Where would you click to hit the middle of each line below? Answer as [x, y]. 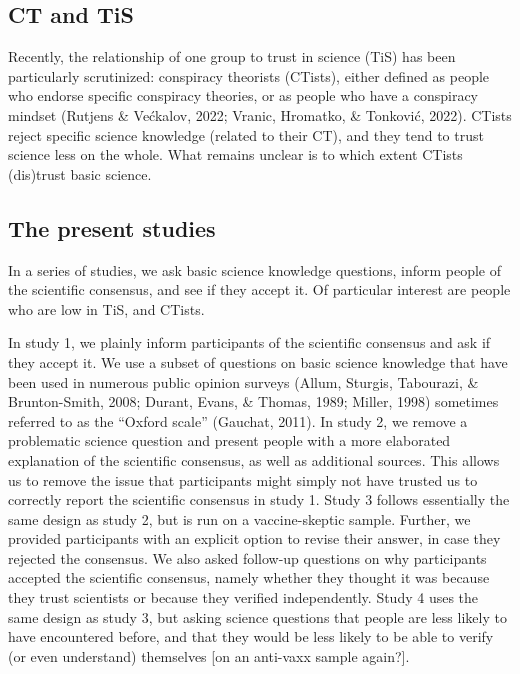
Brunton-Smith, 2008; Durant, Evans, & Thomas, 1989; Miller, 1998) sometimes [253, 401]
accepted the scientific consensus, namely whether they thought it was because [249, 577]
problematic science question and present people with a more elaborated [229, 440]
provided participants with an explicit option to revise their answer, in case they [254, 538]
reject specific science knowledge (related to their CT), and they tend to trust [246, 134]
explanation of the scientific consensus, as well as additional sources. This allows [254, 459]
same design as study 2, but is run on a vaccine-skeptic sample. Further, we [239, 518]
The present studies [112, 227]
